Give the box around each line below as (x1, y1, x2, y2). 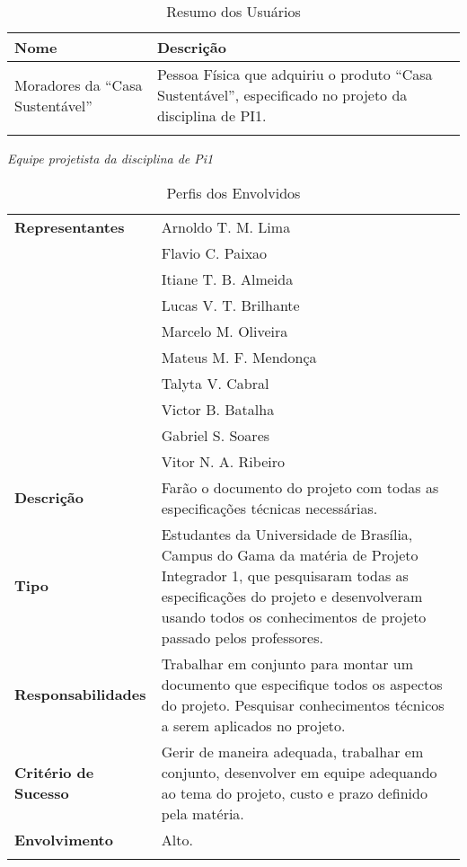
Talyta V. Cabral (161, 372, 269, 394)
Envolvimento (14, 828, 113, 850)
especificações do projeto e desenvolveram (161, 585, 423, 606)
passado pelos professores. (161, 626, 323, 648)
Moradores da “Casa (14, 74, 143, 95)
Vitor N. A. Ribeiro (161, 450, 285, 472)
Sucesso (14, 782, 69, 803)
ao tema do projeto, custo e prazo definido (161, 782, 427, 803)
